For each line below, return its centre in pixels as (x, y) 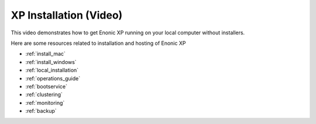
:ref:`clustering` (44, 95)
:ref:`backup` (41, 111)
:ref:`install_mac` (45, 54)
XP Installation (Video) (67, 15)
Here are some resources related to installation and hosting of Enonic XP (98, 43)
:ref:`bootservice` (46, 86)
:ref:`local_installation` (52, 70)
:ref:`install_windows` (51, 62)
